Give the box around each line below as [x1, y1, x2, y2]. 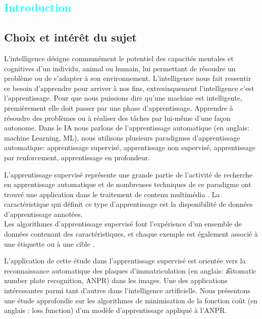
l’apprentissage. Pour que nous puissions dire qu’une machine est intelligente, [4, 93, 242, 103]
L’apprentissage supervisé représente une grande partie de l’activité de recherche [4, 169, 253, 179]
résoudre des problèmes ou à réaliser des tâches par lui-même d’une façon [4, 112, 231, 123]
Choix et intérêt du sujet [4, 29, 137, 45]
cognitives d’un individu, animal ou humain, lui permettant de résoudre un [4, 63, 236, 73]
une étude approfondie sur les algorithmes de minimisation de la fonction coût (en [4, 295, 258, 305]
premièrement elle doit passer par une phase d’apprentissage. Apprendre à [4, 102, 233, 113]
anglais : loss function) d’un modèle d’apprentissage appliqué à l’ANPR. [4, 305, 227, 315]
